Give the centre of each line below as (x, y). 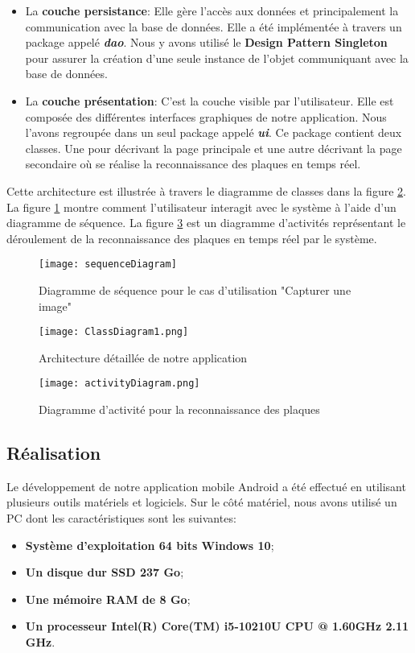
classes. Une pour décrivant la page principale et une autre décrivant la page (214, 148)
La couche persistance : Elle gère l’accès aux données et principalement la (212, 10)
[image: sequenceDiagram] (108, 265)
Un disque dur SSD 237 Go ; (105, 572)
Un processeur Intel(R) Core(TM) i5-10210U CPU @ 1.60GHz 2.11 (217, 626)
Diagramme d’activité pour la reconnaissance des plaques (179, 409)
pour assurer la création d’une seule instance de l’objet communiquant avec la (217, 58)
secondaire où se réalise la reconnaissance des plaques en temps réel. (193, 164)
